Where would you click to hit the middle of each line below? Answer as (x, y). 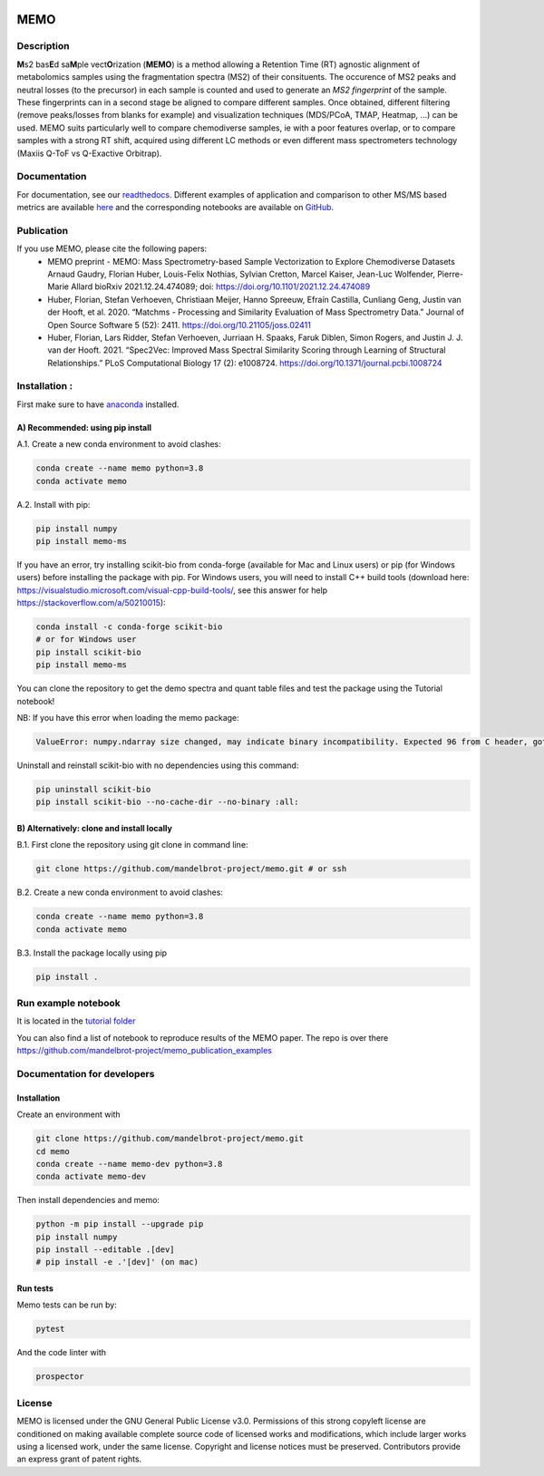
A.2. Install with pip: (53, 504)
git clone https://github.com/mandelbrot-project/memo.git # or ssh (191, 869)
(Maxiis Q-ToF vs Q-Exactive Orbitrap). (89, 153)
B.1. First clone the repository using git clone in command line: (132, 845)
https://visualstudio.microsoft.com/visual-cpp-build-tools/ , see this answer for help (172, 590)
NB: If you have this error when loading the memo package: (128, 718)
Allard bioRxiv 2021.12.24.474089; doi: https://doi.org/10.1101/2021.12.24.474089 (221, 286)
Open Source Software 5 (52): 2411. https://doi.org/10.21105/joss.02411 (180, 325)
